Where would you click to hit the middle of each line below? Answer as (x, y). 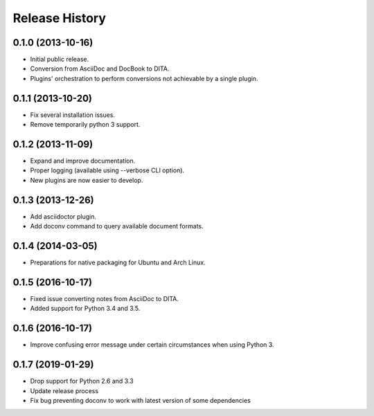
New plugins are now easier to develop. (87, 180)
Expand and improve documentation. (83, 161)
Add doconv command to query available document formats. (117, 226)
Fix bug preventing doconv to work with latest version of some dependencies (140, 400)
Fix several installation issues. (73, 115)
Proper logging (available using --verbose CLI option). (107, 170)
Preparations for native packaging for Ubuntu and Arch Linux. (118, 262)
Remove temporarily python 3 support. (85, 125)
